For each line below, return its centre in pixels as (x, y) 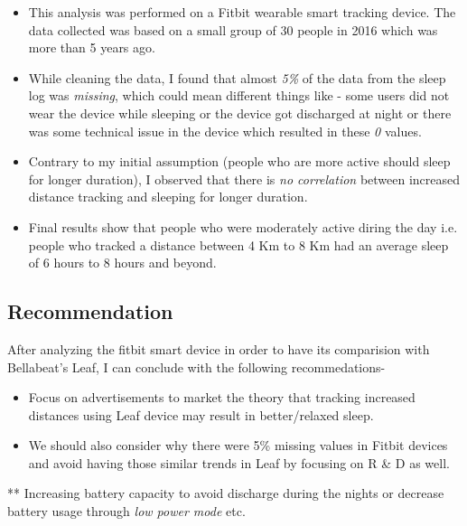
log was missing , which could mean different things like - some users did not (239, 95)
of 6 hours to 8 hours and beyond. (122, 263)
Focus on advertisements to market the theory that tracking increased (222, 397)
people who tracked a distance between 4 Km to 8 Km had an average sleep (238, 244)
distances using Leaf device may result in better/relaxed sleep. (201, 414)
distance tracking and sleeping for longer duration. (168, 197)
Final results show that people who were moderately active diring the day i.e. (243, 226)
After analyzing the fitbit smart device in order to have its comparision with (219, 348)
